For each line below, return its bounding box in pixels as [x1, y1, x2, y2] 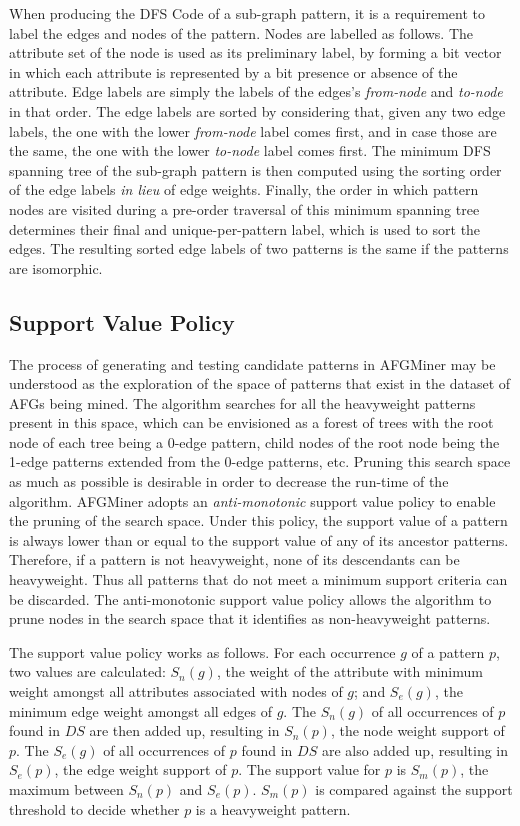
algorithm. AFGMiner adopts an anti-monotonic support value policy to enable [9, 490, 496, 511]
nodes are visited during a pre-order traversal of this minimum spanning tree [9, 198, 480, 219]
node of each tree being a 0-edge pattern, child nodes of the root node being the [9, 431, 500, 452]
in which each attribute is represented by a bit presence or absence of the [9, 61, 458, 82]
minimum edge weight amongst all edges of [9, 700, 273, 721]
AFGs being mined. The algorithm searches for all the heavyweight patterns [9, 392, 476, 413]
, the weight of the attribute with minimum [216, 661, 483, 682]
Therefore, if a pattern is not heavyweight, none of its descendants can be [9, 549, 460, 570]
